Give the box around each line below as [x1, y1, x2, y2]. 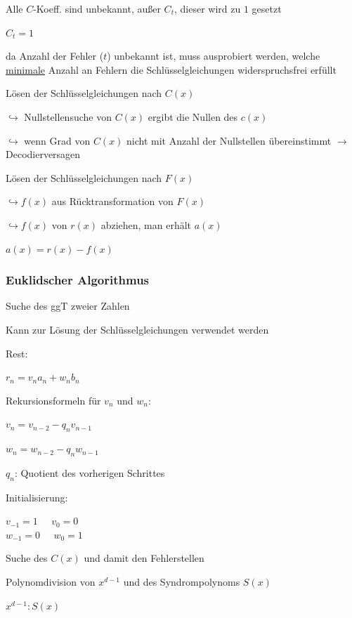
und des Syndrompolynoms [123, 574, 240, 589]
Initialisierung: [6, 489, 68, 504]
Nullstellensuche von [24, 109, 112, 124]
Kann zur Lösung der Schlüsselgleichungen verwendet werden [6, 322, 269, 336]
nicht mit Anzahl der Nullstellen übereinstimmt [126, 133, 332, 147]
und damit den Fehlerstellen [84, 551, 204, 565]
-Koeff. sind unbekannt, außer [33, 1, 161, 15]
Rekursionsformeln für [6, 393, 101, 407]
